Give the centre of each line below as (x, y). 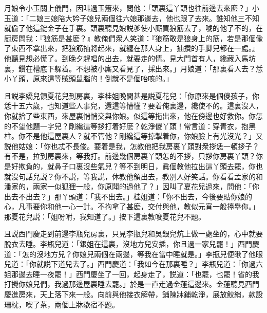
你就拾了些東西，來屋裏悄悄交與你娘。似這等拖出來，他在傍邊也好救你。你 (130, 115)
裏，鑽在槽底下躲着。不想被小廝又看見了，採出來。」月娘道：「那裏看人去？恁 (133, 68)
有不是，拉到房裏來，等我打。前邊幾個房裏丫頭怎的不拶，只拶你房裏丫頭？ (130, 156)
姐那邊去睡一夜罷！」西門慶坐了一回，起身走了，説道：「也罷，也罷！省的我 (132, 274)
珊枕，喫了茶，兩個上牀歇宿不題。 (62, 304)
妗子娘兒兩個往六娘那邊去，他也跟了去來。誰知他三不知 (166, 18)
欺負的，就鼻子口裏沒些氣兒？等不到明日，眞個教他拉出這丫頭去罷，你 (137, 166)
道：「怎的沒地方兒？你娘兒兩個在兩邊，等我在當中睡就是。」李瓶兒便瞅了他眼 (133, 254)
